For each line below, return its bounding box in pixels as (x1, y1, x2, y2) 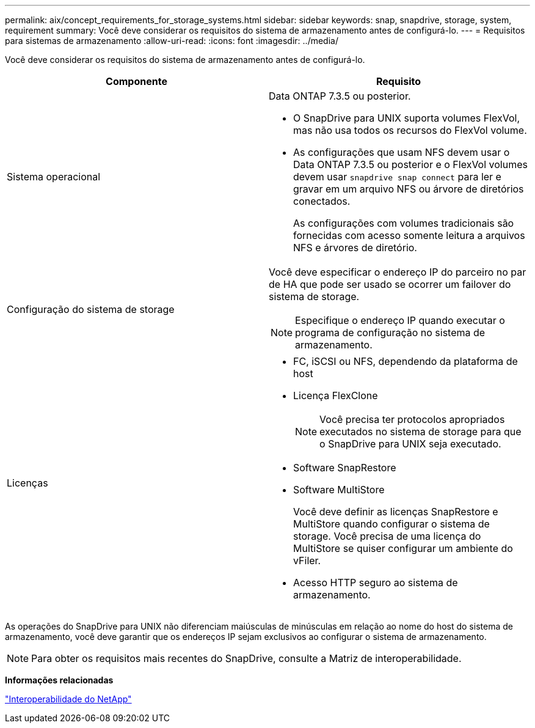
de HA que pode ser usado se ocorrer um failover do (269, 278, 511, 290)
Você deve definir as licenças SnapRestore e (293, 506, 498, 518)
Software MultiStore (293, 483, 385, 496)
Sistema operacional (7, 171, 101, 183)
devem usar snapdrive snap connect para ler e (293, 171, 501, 183)
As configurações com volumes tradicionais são (293, 217, 514, 229)
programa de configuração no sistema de (295, 326, 486, 339)
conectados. (293, 195, 351, 207)
